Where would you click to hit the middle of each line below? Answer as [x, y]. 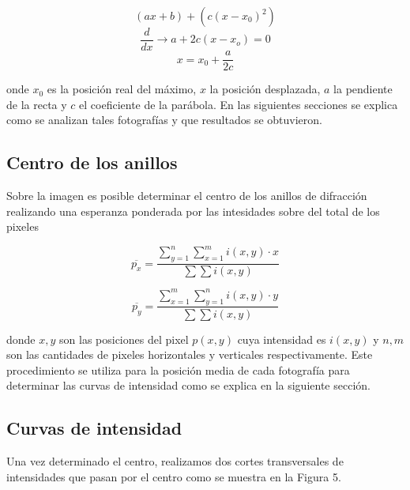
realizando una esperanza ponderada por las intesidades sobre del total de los [193, 211]
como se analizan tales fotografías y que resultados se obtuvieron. [164, 120]
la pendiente [363, 89]
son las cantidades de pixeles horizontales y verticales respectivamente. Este [190, 354]
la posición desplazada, [265, 89]
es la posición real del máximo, [122, 89]
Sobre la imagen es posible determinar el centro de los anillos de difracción [187, 196]
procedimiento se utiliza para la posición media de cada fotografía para [178, 369]
